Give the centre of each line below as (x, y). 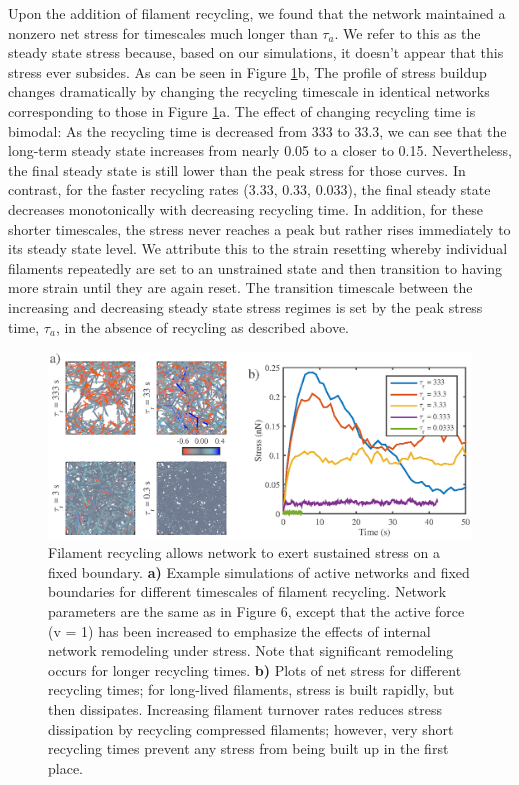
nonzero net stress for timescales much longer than (163, 32)
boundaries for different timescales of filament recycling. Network (247, 591)
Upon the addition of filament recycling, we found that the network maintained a (257, 13)
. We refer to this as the (407, 32)
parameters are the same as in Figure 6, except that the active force (256, 611)
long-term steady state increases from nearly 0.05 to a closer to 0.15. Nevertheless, (260, 150)
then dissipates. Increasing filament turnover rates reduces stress (245, 709)
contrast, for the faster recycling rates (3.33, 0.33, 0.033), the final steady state (249, 189)
